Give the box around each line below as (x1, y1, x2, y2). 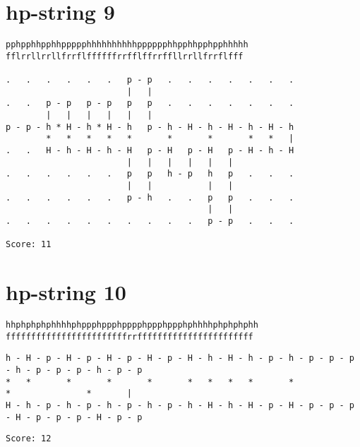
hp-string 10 (6, 278, 126, 306)
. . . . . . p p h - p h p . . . (6, 169, 294, 179)
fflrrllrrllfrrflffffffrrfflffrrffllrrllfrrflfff (6, 51, 244, 61)
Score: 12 (6, 434, 52, 444)
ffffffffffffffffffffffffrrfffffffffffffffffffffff (6, 331, 253, 342)
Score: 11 (6, 239, 52, 250)
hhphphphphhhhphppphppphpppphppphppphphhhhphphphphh (6, 320, 258, 330)
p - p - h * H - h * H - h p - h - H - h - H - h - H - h (6, 121, 294, 132)
